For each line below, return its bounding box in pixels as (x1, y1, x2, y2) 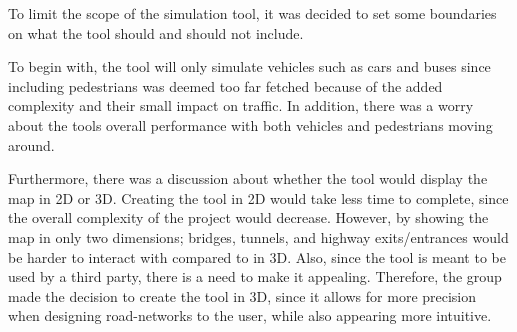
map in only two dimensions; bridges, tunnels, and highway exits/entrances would (8, 226, 509, 247)
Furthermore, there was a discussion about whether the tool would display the (8, 168, 488, 189)
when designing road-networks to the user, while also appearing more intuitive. (8, 305, 492, 326)
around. (8, 134, 55, 155)
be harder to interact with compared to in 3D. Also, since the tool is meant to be (8, 246, 506, 267)
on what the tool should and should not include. (8, 22, 304, 43)
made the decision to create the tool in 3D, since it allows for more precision (8, 285, 477, 306)
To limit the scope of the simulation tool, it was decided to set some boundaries (8, 3, 497, 23)
